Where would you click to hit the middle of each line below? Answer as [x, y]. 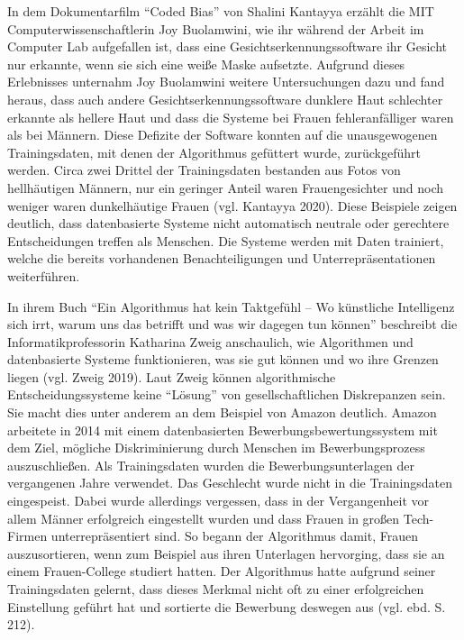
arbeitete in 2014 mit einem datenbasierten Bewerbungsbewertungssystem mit [223, 430]
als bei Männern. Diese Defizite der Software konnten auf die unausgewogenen [223, 135]
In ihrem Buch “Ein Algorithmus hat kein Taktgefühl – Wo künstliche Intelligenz [231, 306]
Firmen [27, 536]
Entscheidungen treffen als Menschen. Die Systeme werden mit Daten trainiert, [226, 240]
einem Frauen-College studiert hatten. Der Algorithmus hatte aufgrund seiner [222, 571]
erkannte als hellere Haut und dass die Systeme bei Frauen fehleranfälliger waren [231, 117]
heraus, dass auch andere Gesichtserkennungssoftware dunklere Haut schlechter [225, 99]
